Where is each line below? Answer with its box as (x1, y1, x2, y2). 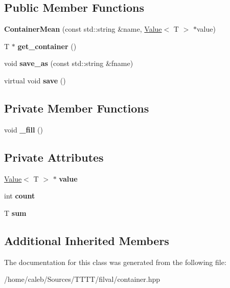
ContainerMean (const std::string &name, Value (4, 24, 162, 34)
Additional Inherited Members (4, 232, 169, 248)
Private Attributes (4, 149, 104, 165)
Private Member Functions (4, 100, 149, 116)
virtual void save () (4, 75, 66, 85)
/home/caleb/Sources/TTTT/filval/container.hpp (4, 274, 160, 284)
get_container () (17, 40, 77, 51)
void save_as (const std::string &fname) (4, 58, 133, 69)
